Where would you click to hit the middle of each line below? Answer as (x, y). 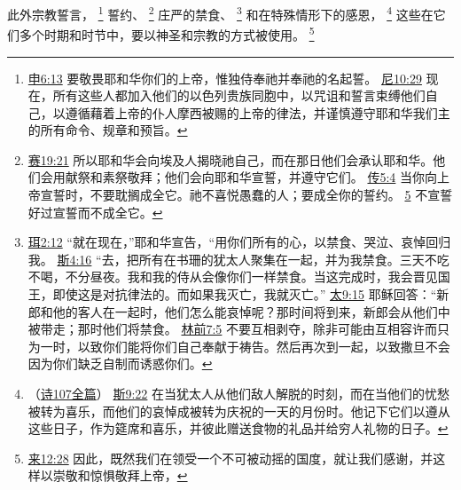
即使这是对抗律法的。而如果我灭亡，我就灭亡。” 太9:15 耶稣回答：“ (245, 294)
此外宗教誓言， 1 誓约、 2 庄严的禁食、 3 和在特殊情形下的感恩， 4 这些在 (220, 13)
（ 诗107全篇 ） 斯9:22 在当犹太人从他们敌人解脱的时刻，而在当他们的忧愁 (239, 393)
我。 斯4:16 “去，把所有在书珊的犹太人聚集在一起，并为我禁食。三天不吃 (238, 259)
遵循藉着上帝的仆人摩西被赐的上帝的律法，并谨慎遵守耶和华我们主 (258, 112)
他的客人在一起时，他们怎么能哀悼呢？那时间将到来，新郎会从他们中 (251, 311)
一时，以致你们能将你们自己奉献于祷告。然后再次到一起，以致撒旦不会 (245, 346)
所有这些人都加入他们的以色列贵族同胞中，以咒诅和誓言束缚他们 (239, 95)
